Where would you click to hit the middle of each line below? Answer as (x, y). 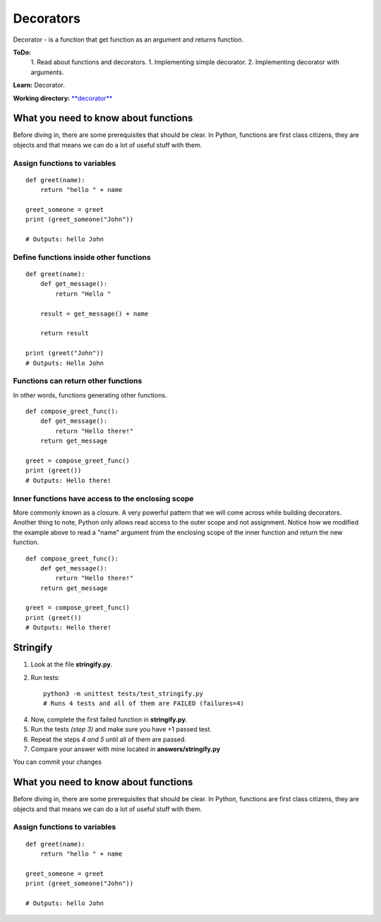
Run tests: (45, 677)
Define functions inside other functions (82, 257)
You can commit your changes (58, 762)
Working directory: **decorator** (63, 98)
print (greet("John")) (65, 353)
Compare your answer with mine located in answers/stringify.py (126, 749)
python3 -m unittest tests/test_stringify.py (123, 693)
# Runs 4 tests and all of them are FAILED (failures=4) (144, 704)
